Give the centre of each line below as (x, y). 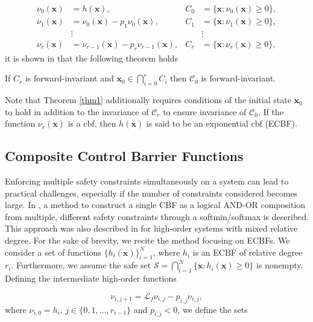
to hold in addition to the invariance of (77, 111)
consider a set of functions (53, 252)
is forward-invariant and (69, 78)
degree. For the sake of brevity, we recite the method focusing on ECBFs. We (147, 240)
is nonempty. (280, 265)
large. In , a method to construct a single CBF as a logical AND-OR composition (155, 205)
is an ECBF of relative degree (248, 252)
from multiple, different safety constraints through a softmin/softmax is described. (157, 216)
